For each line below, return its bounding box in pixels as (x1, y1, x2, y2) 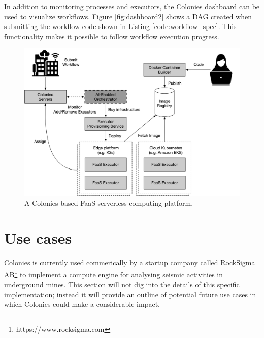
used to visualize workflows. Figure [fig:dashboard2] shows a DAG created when (4, 11, 252, 21)
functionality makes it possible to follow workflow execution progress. (4, 31, 219, 41)
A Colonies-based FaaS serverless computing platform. (24, 198, 193, 208)
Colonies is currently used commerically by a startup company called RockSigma (4, 257, 255, 268)
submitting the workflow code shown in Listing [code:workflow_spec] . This (4, 21, 237, 32)
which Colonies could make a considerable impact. (4, 299, 160, 309)
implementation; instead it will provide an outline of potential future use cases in (4, 289, 256, 299)
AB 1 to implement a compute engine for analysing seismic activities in (4, 267, 223, 279)
